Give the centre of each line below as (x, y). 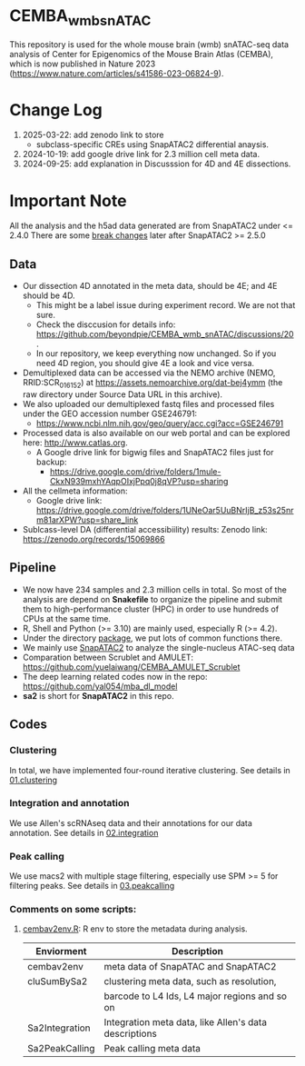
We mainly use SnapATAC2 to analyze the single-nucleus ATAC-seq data (158, 647)
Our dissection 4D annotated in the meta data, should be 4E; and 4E (150, 286)
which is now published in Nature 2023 (83, 64)
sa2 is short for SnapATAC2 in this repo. (98, 695)
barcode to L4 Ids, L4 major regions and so (196, 996)
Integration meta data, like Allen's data (186, 1022)
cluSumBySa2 (57, 981)
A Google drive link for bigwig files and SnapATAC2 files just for (155, 453)
